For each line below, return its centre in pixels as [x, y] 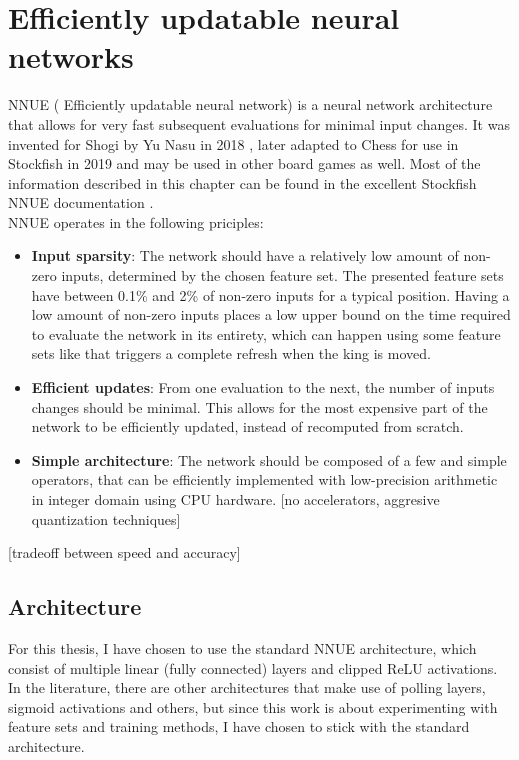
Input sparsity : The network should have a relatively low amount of [245, 255]
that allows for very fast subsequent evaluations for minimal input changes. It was [259, 123]
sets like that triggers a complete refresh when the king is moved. [231, 353]
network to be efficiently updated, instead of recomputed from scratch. [247, 426]
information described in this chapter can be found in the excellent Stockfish [242, 182]
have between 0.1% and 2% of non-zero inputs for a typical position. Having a [270, 294]
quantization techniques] [106, 518]
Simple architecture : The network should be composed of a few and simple [269, 459]
